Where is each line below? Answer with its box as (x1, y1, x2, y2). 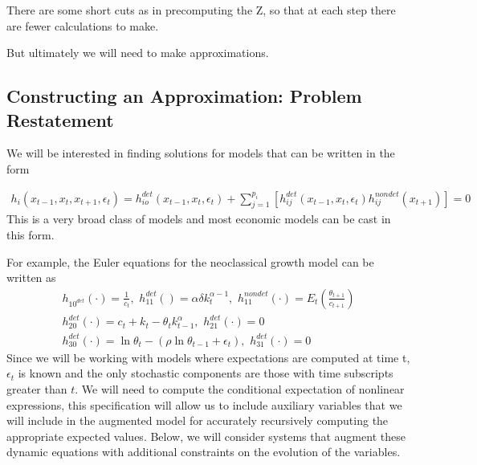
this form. (6, 226, 55, 243)
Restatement (6, 107, 114, 132)
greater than (6, 381, 67, 398)
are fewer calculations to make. (6, 17, 159, 34)
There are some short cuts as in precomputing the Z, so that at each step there (6, 2, 396, 18)
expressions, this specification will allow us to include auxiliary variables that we (6, 396, 402, 413)
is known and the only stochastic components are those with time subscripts (18, 365, 393, 381)
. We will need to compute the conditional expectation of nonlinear (75, 381, 405, 398)
